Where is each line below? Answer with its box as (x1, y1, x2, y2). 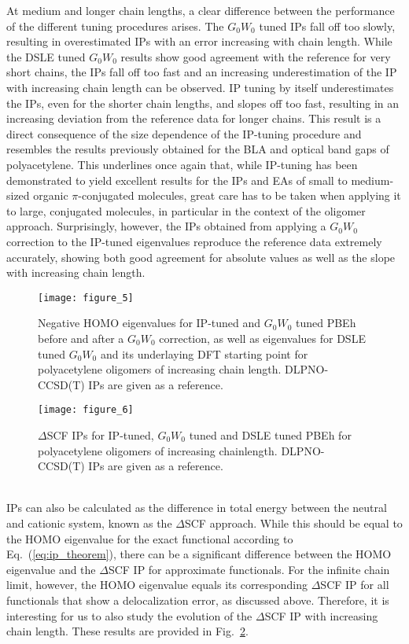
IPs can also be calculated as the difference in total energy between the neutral (6, 499, 387, 516)
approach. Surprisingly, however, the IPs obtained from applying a (6, 218, 326, 234)
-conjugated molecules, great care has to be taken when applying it (78, 187, 401, 204)
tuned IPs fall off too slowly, (259, 17, 396, 34)
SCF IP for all (320, 576, 389, 593)
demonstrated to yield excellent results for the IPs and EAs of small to (6, 171, 348, 188)
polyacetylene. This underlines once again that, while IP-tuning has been (6, 156, 358, 172)
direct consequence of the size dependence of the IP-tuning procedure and (6, 125, 362, 142)
